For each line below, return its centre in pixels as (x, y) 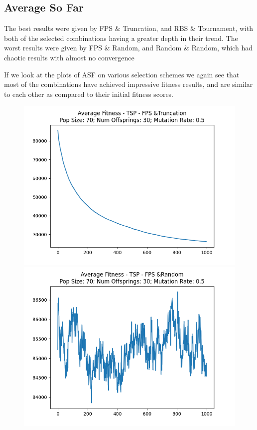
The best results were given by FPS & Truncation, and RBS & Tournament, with (129, 28)
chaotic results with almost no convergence (69, 57)
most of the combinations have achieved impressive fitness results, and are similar (128, 84)
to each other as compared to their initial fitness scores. (89, 94)
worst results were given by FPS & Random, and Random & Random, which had (128, 48)
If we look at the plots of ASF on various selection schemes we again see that (122, 74)
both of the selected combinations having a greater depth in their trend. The (121, 38)
